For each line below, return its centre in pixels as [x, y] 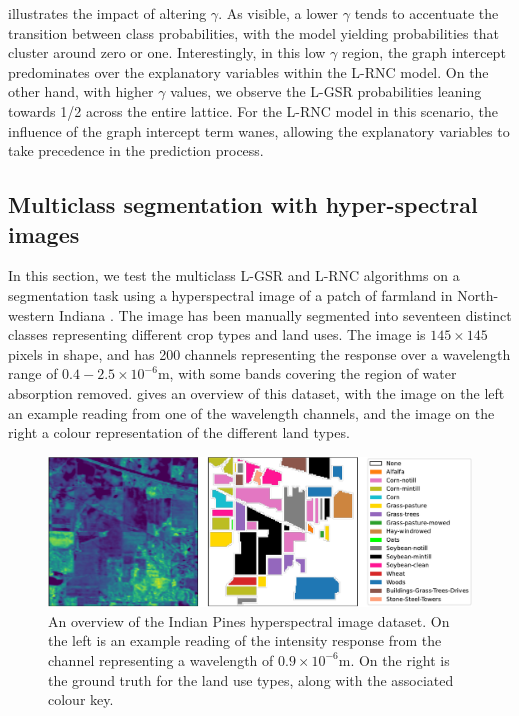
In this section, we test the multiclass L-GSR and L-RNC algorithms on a [234, 275]
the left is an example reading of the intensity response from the [245, 640]
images [44, 233]
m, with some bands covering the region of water [307, 373]
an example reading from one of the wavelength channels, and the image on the [251, 412]
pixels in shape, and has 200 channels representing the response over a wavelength [259, 353]
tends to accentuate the [426, 13]
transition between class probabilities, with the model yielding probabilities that [253, 32]
